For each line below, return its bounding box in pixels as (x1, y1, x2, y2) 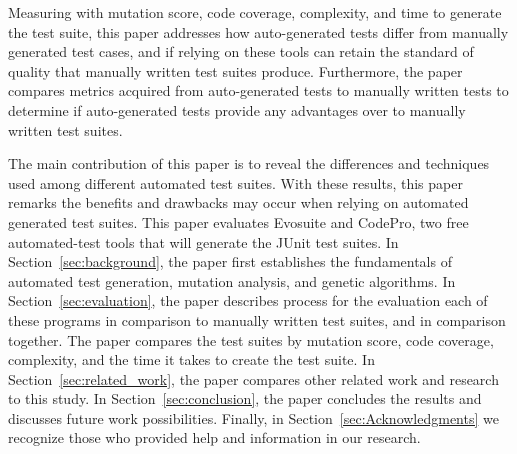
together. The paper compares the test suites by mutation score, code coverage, (8, 329, 494, 350)
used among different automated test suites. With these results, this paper (8, 172, 463, 193)
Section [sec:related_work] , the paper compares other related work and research (8, 368, 499, 389)
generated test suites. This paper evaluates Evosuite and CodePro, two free (8, 211, 469, 232)
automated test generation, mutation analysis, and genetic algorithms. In (8, 270, 456, 291)
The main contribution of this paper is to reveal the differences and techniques (8, 153, 490, 174)
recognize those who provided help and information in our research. (8, 427, 421, 448)
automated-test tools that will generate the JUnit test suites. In (8, 231, 399, 252)
